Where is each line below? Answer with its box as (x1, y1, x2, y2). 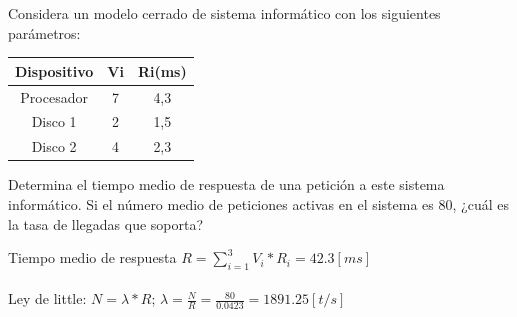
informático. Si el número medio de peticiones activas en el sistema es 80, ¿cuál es (8, 193, 509, 214)
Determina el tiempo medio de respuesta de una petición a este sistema (8, 174, 445, 195)
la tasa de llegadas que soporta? (8, 213, 204, 234)
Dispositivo (15, 60, 94, 81)
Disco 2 (31, 136, 77, 157)
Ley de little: (8, 288, 87, 309)
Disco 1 (31, 111, 77, 132)
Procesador (20, 86, 88, 107)
